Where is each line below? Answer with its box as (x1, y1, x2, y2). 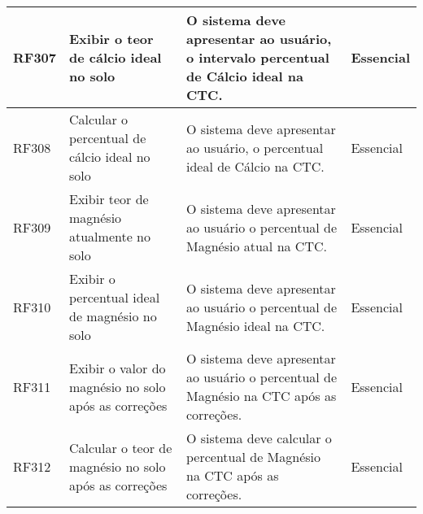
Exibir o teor (69, 29, 154, 48)
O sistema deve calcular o (185, 429, 332, 447)
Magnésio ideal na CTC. (185, 316, 325, 335)
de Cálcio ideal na (185, 67, 303, 85)
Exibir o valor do (69, 358, 166, 377)
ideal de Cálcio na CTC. (185, 156, 325, 176)
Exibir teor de (69, 189, 149, 208)
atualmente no (69, 227, 151, 246)
